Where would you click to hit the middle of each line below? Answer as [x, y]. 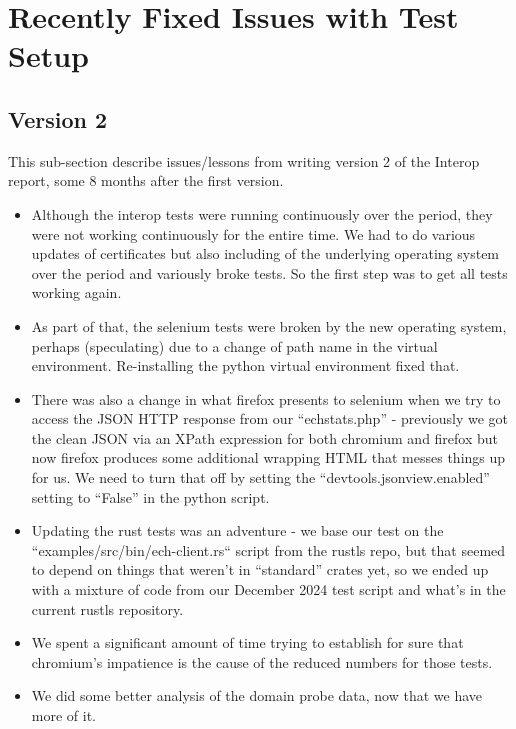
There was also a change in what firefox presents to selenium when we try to [266, 398]
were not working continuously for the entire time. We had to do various [253, 233]
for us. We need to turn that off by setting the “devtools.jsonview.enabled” [260, 477]
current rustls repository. [107, 608]
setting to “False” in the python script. [150, 496]
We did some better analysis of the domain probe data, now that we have [257, 695]
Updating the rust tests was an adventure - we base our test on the [237, 530]
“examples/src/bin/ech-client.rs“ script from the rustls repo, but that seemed [268, 549]
